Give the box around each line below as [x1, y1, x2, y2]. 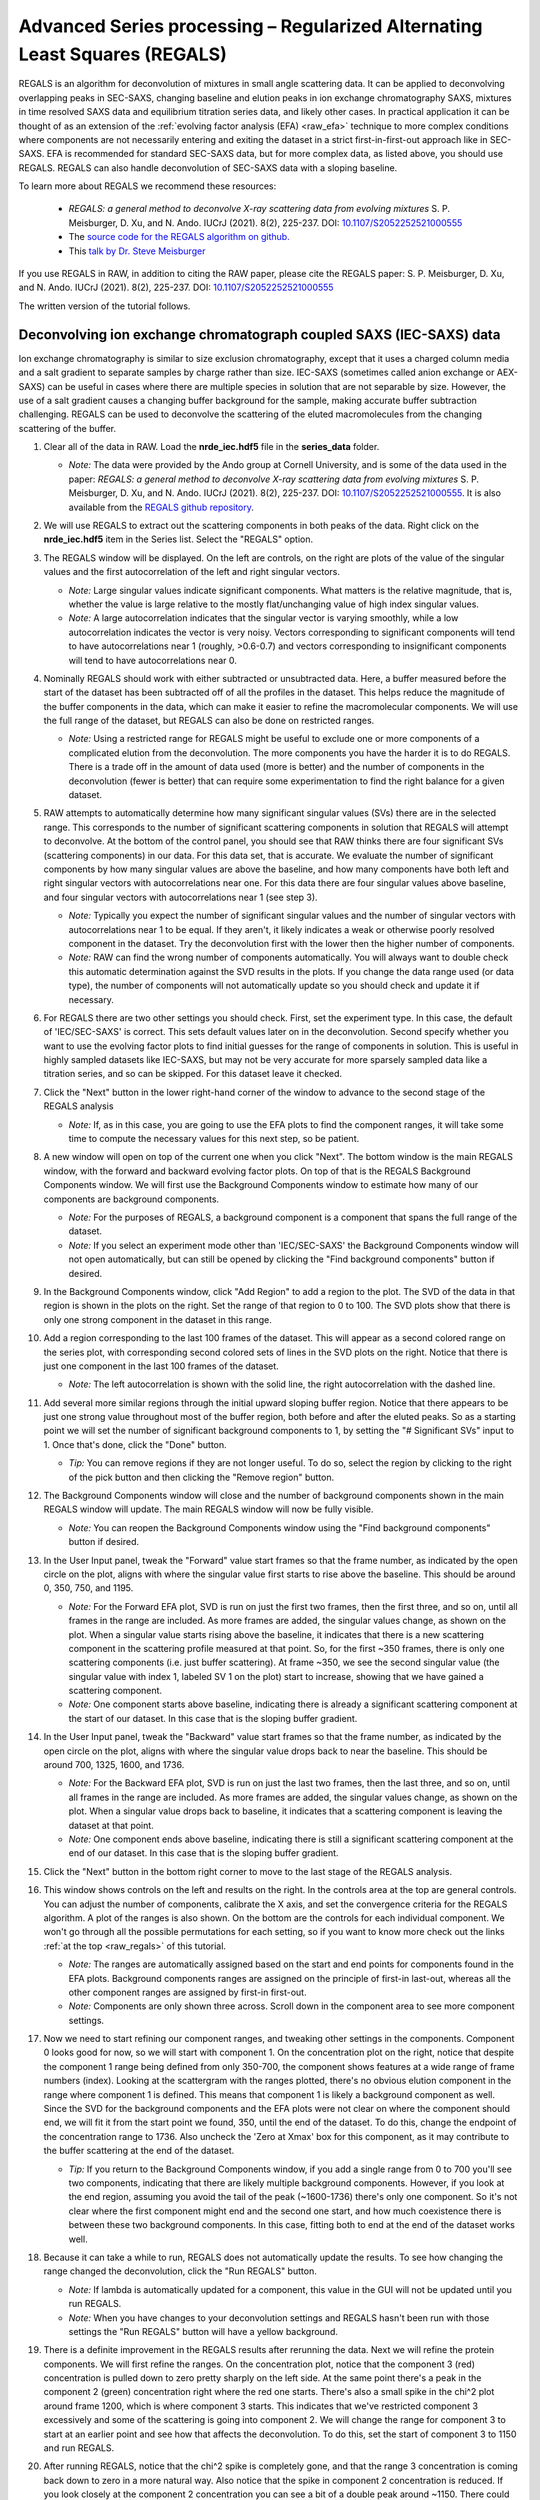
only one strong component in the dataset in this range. [43, 1313, 272, 1325]
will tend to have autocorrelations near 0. [68, 654, 237, 666]
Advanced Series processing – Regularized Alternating [18, 15, 484, 37]
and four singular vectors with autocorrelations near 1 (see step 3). [43, 891, 319, 903]
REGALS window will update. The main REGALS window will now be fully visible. [43, 1503, 374, 1515]
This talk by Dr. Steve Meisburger [68, 245, 206, 257]
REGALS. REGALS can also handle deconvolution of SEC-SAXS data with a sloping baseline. [18, 161, 398, 174]
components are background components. [43, 1193, 220, 1205]
